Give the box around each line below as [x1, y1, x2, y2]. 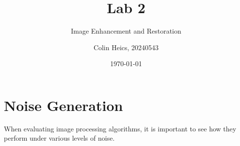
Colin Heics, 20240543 [93, 42, 159, 52]
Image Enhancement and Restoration [71, 26, 181, 36]
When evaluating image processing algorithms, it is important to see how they [4, 123, 237, 133]
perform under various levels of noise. [4, 133, 115, 143]
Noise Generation [4, 95, 123, 115]
